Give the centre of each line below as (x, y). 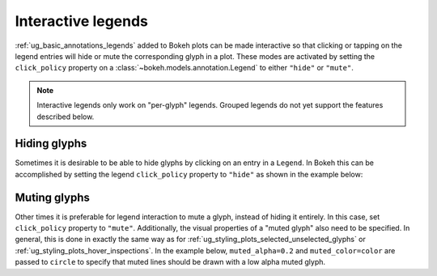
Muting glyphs (53, 197)
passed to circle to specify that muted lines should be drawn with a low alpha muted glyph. (170, 262)
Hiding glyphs (51, 144)
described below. (66, 117)
